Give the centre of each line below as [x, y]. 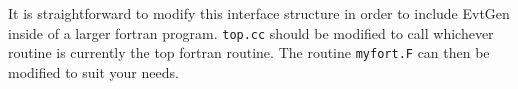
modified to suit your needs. [93, 71]
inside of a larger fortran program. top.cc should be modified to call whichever [251, 32]
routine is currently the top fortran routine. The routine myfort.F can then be [249, 52]
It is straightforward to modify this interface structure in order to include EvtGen [259, 13]
